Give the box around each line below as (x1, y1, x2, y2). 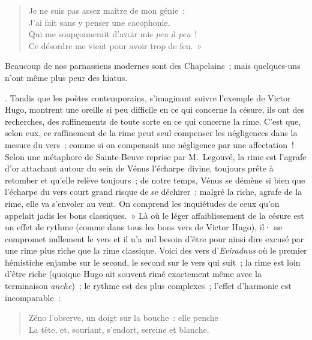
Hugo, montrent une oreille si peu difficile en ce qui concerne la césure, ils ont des (5, 103, 304, 116)
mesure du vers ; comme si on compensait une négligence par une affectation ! (5, 138, 294, 151)
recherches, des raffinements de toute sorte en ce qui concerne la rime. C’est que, (5, 115, 301, 127)
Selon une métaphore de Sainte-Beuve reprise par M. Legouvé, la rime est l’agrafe (5, 150, 307, 163)
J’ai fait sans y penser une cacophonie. (28, 16, 170, 28)
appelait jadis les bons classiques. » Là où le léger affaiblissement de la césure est (5, 209, 304, 221)
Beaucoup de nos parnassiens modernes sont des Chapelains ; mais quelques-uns (5, 59, 301, 72)
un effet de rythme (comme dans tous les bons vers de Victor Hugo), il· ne (5, 221, 283, 233)
